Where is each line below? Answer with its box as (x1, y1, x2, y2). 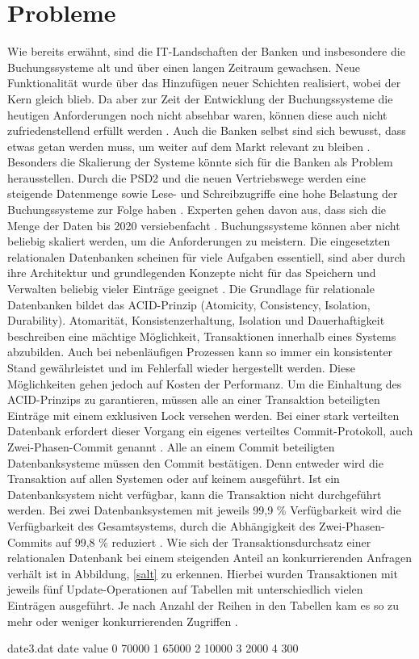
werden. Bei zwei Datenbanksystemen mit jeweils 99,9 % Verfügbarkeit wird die (7, 502, 401, 518)
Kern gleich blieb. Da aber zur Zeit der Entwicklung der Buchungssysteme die (7, 90, 393, 107)
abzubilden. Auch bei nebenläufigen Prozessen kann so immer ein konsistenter (7, 343, 393, 360)
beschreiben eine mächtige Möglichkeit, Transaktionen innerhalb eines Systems (7, 327, 396, 344)
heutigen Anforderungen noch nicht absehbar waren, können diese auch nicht (7, 106, 388, 123)
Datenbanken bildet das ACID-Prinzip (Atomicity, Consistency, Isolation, (7, 296, 371, 313)
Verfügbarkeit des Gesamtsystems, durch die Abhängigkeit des (7, 517, 316, 534)
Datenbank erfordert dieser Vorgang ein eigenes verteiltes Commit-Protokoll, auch (7, 422, 413, 439)
